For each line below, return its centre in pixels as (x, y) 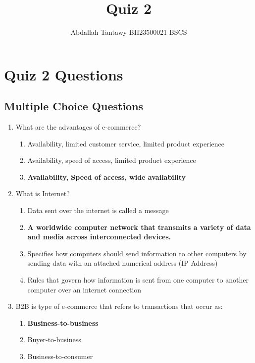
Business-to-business (63, 323)
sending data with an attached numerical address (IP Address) (123, 263)
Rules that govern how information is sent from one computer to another (138, 280)
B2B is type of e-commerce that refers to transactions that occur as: (119, 306)
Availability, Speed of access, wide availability (107, 177)
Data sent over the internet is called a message (98, 210)
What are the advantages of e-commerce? (78, 127)
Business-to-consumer (60, 356)
